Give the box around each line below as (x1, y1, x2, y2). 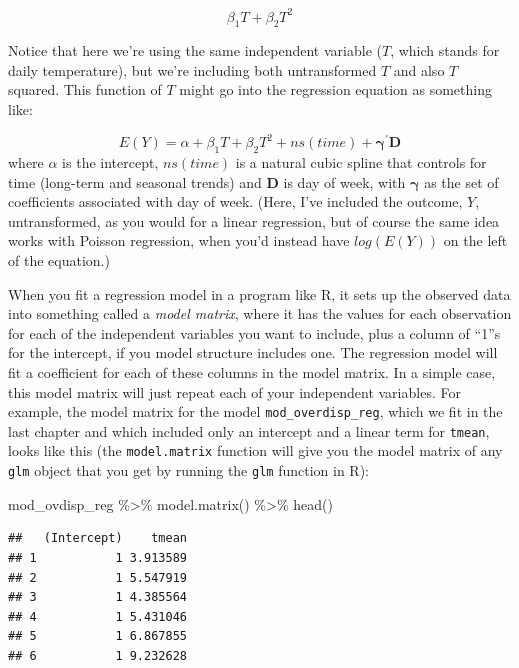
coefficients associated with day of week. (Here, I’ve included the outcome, (8, 191, 463, 212)
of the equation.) (8, 249, 110, 270)
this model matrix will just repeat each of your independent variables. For (8, 381, 461, 402)
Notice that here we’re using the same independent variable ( (8, 40, 382, 61)
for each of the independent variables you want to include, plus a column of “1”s (8, 322, 501, 343)
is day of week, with (283, 171, 406, 192)
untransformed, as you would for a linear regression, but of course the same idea (8, 210, 500, 231)
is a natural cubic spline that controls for (235, 151, 487, 172)
